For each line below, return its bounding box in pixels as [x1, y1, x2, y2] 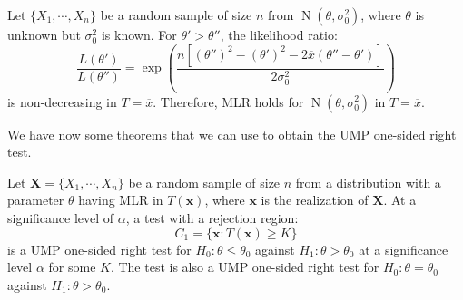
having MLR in [78, 190, 163, 209]
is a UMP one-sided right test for [7, 239, 192, 258]
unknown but [7, 25, 81, 44]
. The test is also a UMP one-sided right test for [110, 257, 379, 276]
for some [48, 257, 96, 276]
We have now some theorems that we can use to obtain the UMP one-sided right [7, 124, 457, 143]
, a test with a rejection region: [125, 208, 299, 227]
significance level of [7, 208, 114, 227]
